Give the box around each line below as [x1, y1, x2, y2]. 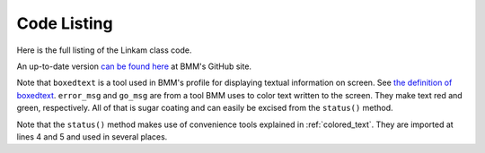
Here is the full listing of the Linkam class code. [16, 45, 192, 55]
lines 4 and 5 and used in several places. [16, 131, 168, 142]
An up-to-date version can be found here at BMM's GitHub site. [16, 61, 251, 72]
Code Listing [16, 13, 113, 33]
